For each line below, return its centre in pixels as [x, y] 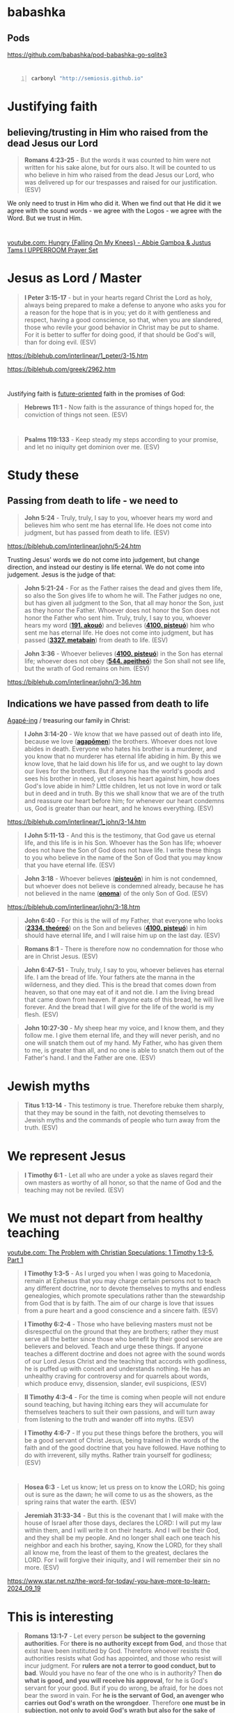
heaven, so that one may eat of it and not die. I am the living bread [119, 992]
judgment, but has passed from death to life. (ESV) [97, 533]
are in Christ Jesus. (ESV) [61, 956]
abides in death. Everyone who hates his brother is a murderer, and [120, 749]
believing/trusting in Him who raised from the [108, 132]
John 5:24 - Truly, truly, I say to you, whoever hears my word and [118, 517]
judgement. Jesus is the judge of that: [62, 574]
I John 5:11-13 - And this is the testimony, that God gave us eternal [120, 835]
